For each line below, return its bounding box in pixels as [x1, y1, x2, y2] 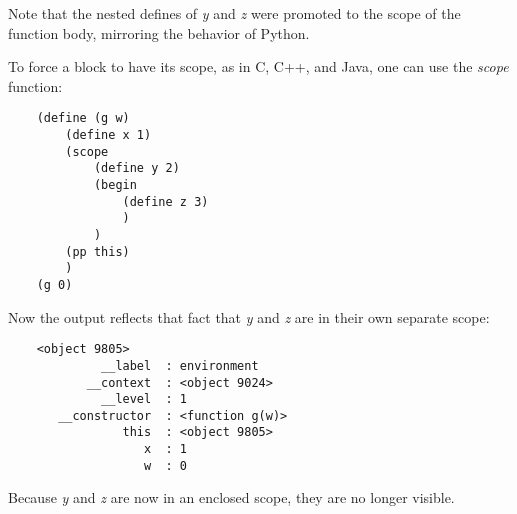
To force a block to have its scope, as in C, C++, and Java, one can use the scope [8, 56, 509, 77]
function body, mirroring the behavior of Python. [8, 22, 310, 43]
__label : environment [101, 358, 259, 373]
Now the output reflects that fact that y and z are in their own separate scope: [8, 306, 490, 327]
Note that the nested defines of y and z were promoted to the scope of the [8, 3, 461, 23]
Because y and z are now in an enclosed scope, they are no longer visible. [8, 487, 455, 508]
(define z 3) [122, 194, 209, 209]
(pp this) [65, 244, 130, 259]
